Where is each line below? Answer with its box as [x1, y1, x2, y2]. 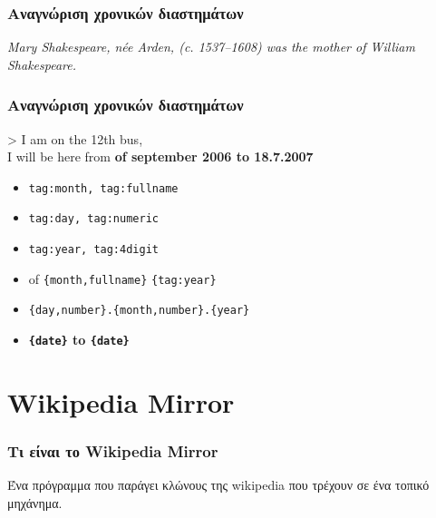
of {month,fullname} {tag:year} [28, 269, 217, 288]
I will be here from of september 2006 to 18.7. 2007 [7, 147, 314, 166]
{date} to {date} [28, 330, 130, 349]
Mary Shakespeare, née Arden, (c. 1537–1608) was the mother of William [7, 37, 415, 56]
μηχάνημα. [7, 493, 63, 512]
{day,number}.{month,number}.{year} [28, 304, 250, 318]
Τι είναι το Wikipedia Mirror [7, 440, 218, 463]
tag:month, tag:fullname [28, 181, 179, 195]
